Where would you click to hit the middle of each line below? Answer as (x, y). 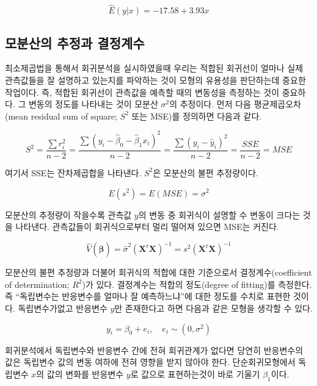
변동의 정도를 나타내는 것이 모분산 (93, 104)
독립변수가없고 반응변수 (63, 308)
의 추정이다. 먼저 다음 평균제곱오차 (235, 104)
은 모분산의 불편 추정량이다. (206, 172)
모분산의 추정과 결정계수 (75, 42)
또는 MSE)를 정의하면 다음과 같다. (197, 116)
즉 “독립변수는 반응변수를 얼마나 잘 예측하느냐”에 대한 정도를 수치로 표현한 (148, 296)
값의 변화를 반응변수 (85, 373)
